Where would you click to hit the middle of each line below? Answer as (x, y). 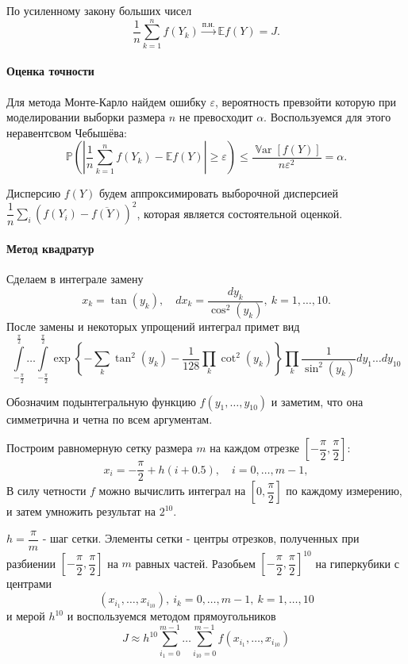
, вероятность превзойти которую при (306, 101)
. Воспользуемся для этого (327, 117)
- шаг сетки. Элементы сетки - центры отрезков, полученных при (201, 538)
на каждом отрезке (255, 448)
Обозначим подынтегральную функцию (101, 401)
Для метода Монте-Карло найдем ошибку (106, 101)
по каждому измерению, (344, 491)
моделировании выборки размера (86, 117)
